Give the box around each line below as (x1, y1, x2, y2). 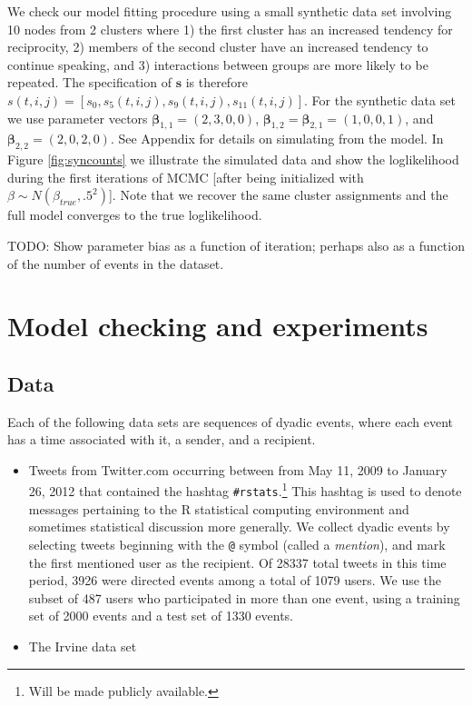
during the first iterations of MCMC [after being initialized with (7, 167, 364, 186)
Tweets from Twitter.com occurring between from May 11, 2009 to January (28, 460, 447, 479)
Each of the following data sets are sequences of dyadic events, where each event (7, 412, 453, 431)
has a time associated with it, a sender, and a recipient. (7, 430, 316, 449)
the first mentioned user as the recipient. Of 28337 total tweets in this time (28, 552, 447, 572)
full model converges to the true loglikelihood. (7, 205, 262, 224)
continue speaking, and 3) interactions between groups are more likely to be (7, 55, 428, 74)
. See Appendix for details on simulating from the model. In (110, 129, 444, 148)
